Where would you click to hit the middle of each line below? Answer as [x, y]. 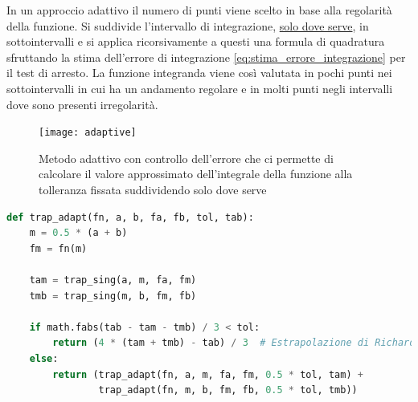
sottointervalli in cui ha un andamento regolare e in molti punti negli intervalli [200, 88]
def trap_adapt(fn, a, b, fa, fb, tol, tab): [130, 217]
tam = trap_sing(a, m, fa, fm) [113, 280]
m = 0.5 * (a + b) [78, 233]
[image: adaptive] [88, 133]
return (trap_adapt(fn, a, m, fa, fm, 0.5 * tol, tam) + [208, 374]
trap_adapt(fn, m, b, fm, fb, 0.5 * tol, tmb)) [228, 390]
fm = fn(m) [58, 248]
